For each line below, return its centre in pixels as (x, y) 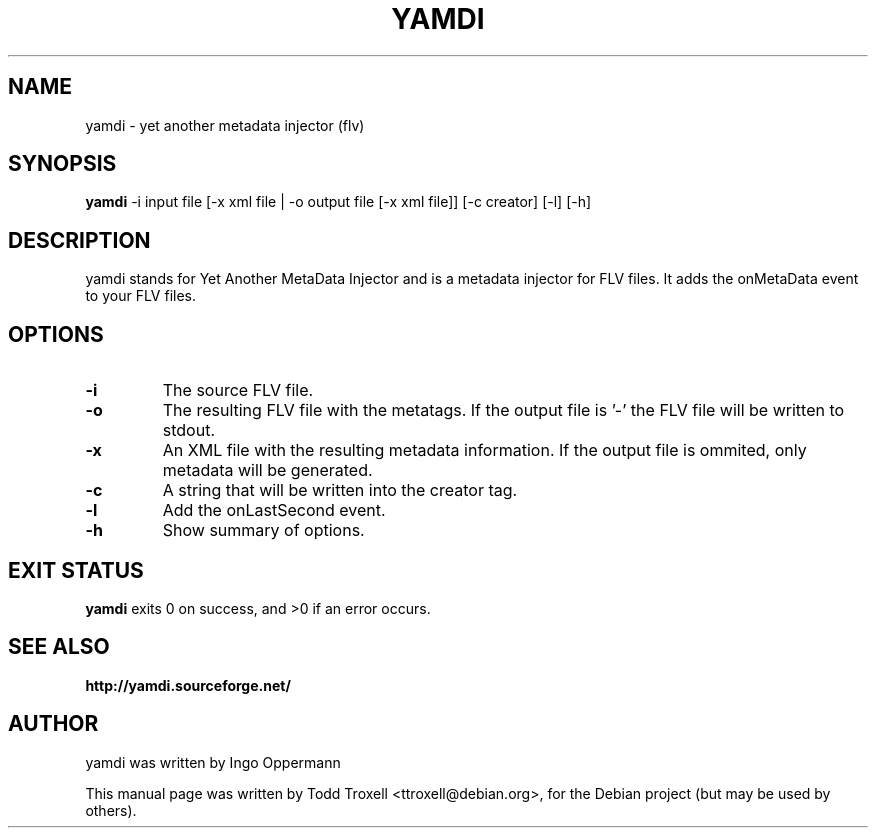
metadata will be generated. (267, 470)
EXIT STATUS (76, 570)
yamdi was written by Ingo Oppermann (213, 762)
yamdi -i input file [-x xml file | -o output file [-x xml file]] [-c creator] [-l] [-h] (338, 202)
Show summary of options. (263, 530)
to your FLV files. (141, 296)
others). (111, 810)
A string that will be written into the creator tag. (340, 490)
